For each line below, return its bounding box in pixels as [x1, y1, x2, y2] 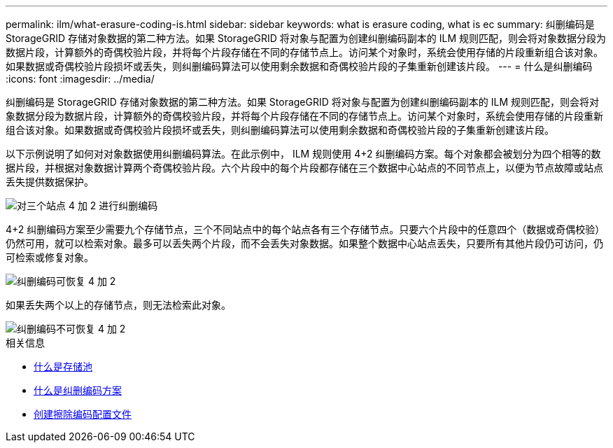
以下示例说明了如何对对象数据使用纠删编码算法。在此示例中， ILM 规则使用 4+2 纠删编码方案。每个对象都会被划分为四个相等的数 [6, 148, 601, 160]
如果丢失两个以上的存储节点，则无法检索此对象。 [6, 299, 231, 311]
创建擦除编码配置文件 [34, 408, 132, 420]
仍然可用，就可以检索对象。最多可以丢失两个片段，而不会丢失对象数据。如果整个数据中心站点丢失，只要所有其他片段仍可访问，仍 [6, 237, 603, 249]
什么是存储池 [34, 360, 92, 372]
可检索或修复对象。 [6, 251, 94, 263]
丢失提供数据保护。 [6, 176, 94, 188]
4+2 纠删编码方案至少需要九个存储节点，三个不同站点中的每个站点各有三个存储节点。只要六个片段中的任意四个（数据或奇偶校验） [6, 223, 605, 235]
